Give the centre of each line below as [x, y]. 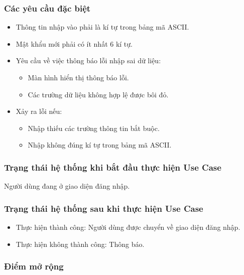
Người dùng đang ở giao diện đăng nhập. [67, 186]
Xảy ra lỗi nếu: [39, 111]
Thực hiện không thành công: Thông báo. [80, 244]
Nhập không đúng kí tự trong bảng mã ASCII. [100, 145]
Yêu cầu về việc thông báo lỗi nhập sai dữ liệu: [88, 60]
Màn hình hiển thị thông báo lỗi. [78, 77]
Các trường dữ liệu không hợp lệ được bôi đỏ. [98, 94]
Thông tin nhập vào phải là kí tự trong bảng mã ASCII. [102, 27]
